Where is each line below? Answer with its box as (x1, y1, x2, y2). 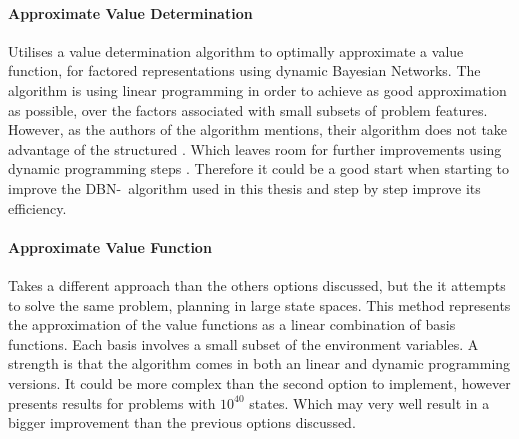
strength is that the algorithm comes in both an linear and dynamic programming (8, 353, 511, 374)
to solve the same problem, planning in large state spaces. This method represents (8, 294, 511, 315)
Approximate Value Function (8, 236, 212, 257)
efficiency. (8, 197, 67, 218)
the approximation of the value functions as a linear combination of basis (8, 314, 456, 335)
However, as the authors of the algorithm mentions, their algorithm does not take (8, 119, 508, 140)
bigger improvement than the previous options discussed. (8, 412, 356, 433)
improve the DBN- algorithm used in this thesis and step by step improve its (8, 177, 481, 198)
